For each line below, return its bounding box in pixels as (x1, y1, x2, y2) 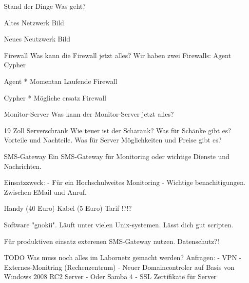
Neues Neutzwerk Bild (4, 34, 71, 44)
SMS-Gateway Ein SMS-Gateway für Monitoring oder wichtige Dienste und (4, 151, 230, 161)
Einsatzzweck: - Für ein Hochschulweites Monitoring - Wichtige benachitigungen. (4, 177, 246, 187)
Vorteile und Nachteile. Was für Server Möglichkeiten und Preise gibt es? (4, 135, 222, 145)
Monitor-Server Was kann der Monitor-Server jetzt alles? (4, 109, 174, 119)
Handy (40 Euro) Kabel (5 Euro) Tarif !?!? (4, 203, 132, 213)
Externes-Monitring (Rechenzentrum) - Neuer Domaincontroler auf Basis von (4, 262, 234, 272)
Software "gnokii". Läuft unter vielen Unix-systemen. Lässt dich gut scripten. (4, 219, 233, 229)
